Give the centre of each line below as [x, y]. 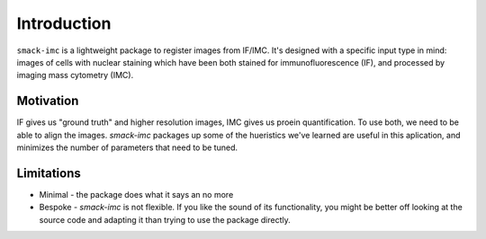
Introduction [64, 23]
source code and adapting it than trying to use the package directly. [165, 219]
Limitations [49, 173]
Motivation [48, 101]
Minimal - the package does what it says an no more [136, 194]
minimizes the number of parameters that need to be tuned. [127, 147]
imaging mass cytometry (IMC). [75, 75]
